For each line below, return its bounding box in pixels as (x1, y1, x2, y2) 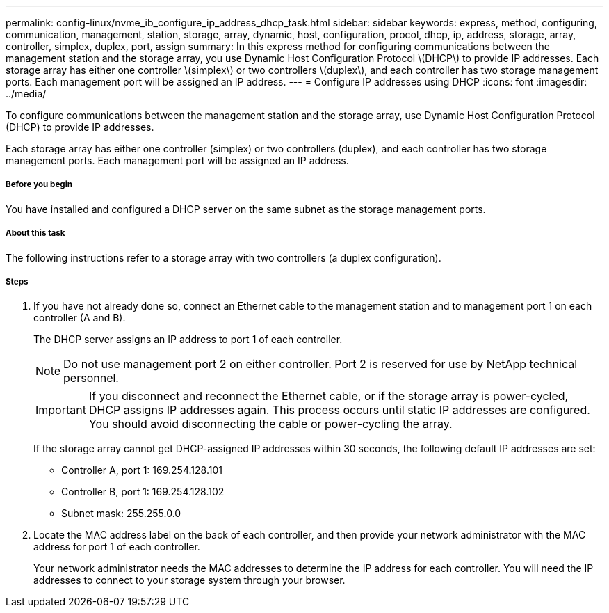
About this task (6, 228, 65, 239)
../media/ (6, 88, 47, 99)
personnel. (63, 371, 119, 385)
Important (35, 403, 86, 417)
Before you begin (6, 180, 73, 190)
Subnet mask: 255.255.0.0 (61, 507, 181, 520)
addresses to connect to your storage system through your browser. (33, 574, 346, 587)
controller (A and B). (33, 312, 126, 324)
